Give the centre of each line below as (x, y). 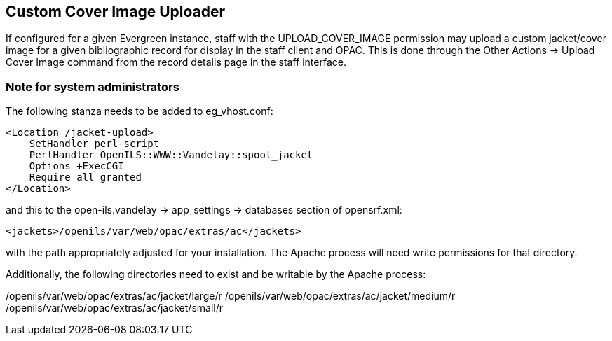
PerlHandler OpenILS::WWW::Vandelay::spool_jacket (171, 155)
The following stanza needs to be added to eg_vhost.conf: (140, 111)
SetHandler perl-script (94, 144)
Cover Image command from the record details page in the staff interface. (176, 62)
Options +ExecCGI (76, 166)
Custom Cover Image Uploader (116, 12)
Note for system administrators (93, 86)
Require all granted (85, 178)
